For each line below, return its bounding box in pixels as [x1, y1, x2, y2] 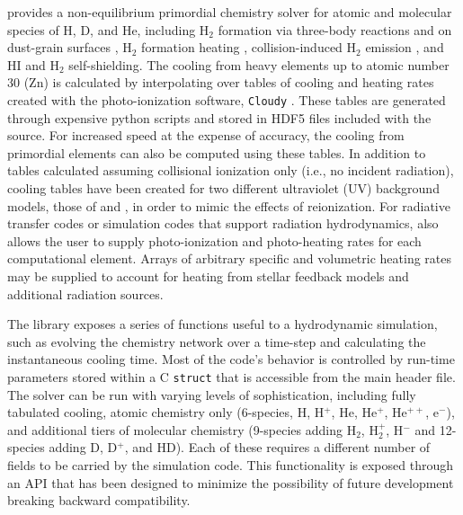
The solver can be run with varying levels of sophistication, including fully [7, 385, 416, 404]
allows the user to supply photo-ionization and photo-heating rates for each [7, 231, 422, 250]
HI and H [7, 55, 59, 74]
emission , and [365, 38, 444, 57]
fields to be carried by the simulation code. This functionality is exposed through [7, 455, 453, 474]
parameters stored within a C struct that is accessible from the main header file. [7, 367, 456, 386]
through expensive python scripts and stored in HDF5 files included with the [7, 108, 432, 127]
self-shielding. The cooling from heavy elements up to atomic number [68, 55, 450, 74]
